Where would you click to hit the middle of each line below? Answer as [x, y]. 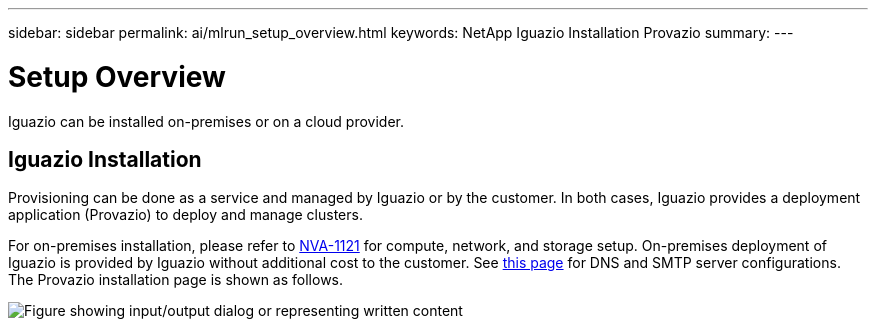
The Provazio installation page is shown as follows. [176, 280]
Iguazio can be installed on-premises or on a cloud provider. [206, 121]
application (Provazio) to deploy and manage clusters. [185, 215]
